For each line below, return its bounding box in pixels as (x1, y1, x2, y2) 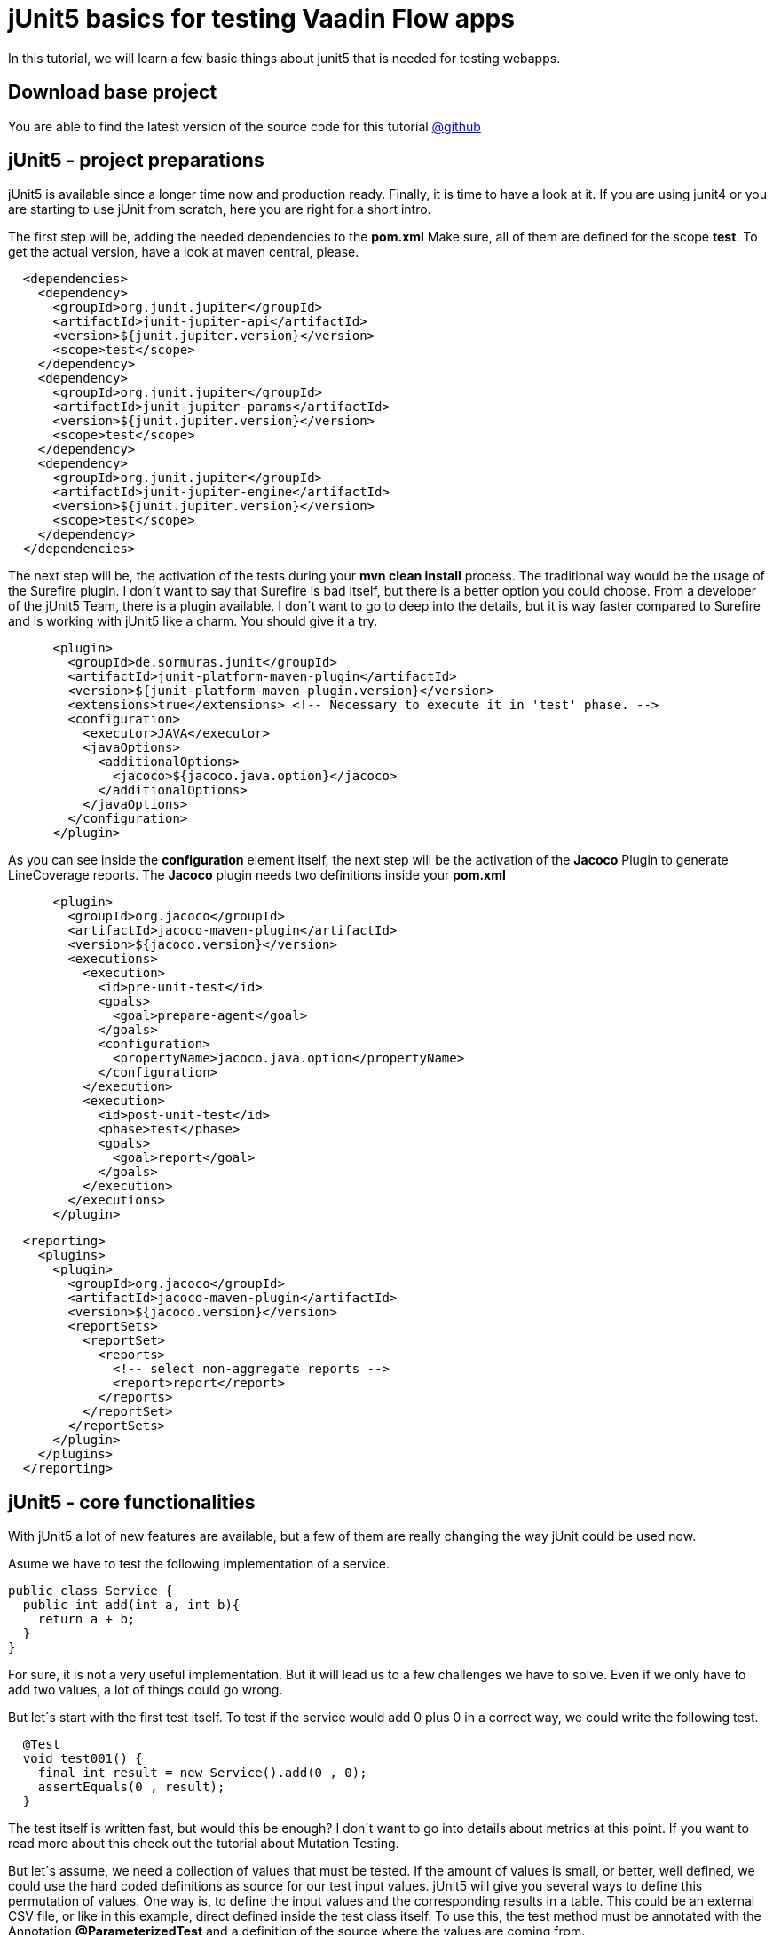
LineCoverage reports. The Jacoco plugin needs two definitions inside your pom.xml (8, 867, 506, 883)
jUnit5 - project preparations (8, 149, 264, 172)
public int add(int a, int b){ (22, 1598, 241, 1613)
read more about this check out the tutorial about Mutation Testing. (8, 1836, 399, 1852)
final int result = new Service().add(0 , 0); (37, 1765, 367, 1781)
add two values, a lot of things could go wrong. (8, 1682, 283, 1698)
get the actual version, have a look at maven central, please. (8, 244, 359, 260)
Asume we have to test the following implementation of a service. (8, 1556, 390, 1572)
